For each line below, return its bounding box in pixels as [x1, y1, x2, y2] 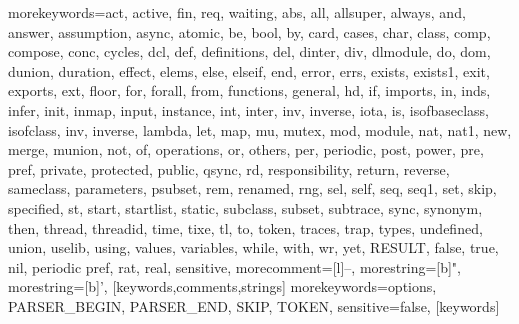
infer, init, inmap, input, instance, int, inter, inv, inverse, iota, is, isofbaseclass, [8, 99, 489, 120]
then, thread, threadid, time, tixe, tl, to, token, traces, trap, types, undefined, [8, 217, 483, 238]
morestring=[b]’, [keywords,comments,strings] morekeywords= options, [8, 276, 437, 297]
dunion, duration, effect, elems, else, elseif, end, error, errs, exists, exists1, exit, [8, 60, 490, 81]
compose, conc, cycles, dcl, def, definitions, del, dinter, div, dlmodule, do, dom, [8, 41, 491, 62]
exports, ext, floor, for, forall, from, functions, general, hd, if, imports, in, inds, [8, 80, 491, 101]
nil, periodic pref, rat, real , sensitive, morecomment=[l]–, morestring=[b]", [8, 256, 461, 277]
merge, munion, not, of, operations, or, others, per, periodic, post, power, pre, [8, 139, 484, 160]
